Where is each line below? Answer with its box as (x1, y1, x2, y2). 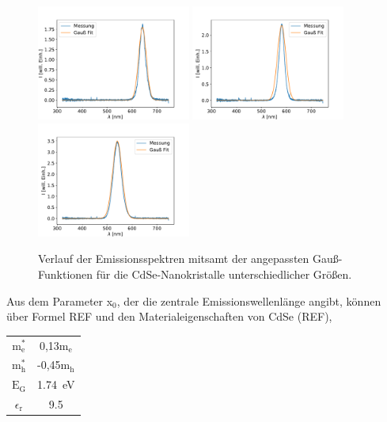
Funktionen (38, 265, 93, 282)
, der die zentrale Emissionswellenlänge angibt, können (116, 292, 381, 309)
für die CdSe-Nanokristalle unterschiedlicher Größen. (96, 265, 352, 282)
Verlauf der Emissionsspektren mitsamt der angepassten (38, 250, 309, 267)
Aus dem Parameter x (6, 292, 113, 309)
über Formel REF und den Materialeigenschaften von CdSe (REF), (6, 308, 332, 325)
